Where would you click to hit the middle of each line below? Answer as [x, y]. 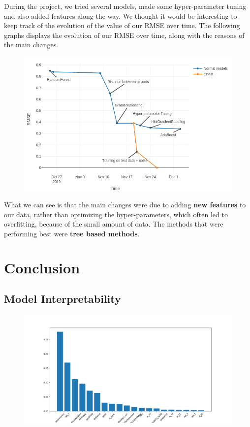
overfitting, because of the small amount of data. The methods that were [114, 224]
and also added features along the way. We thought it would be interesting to [121, 16]
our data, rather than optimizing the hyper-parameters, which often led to [116, 214]
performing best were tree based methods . [72, 233]
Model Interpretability [62, 299]
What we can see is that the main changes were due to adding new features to [125, 205]
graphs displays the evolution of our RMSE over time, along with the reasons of [124, 35]
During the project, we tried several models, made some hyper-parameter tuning [125, 6]
